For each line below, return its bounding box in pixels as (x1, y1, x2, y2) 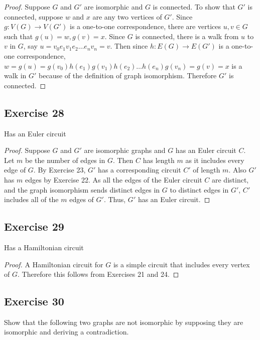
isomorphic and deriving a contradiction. (4, 326, 129, 337)
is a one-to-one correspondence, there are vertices (69, 21, 221, 32)
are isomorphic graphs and (84, 145, 166, 155)
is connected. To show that (153, 2, 235, 12)
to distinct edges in (170, 184, 229, 195)
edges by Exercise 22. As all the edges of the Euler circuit (25, 174, 202, 185)
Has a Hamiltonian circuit (4, 242, 84, 252)
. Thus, (103, 194, 126, 205)
